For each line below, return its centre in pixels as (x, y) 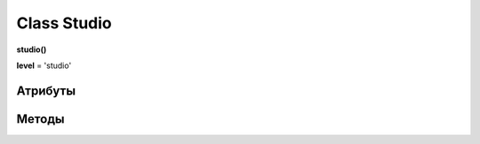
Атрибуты (46, 91)
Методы (40, 119)
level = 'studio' (44, 65)
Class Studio (64, 23)
